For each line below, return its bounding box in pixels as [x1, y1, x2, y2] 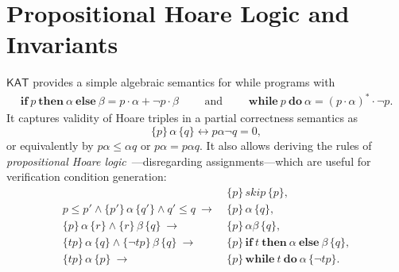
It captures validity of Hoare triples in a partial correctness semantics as [6, 109, 358, 126]
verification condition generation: [6, 168, 167, 185]
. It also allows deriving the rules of [199, 137, 372, 154]
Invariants [6, 28, 118, 60]
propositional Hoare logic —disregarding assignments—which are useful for [6, 152, 371, 169]
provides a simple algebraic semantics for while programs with [33, 74, 335, 90]
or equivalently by [6, 137, 94, 154]
